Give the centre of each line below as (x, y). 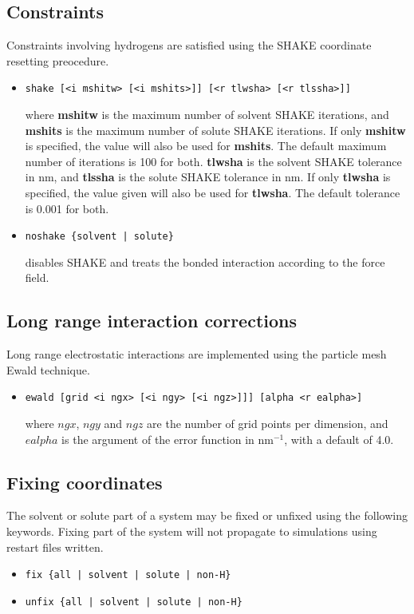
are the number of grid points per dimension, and (268, 424)
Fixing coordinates (85, 482)
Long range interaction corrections (152, 321)
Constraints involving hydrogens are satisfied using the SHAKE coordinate (189, 45)
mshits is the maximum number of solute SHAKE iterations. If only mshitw (215, 130)
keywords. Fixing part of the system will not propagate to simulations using (192, 531)
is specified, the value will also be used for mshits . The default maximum (206, 146)
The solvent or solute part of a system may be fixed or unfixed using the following (207, 515)
